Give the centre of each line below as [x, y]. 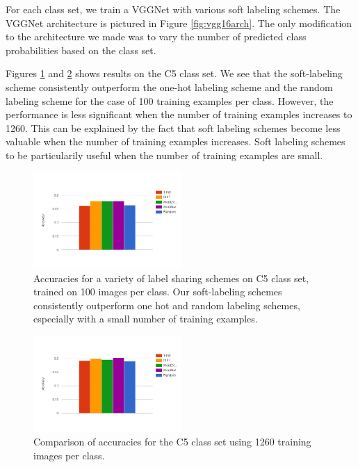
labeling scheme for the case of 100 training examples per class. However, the [170, 100]
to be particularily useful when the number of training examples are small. [164, 155]
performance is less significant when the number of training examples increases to [179, 114]
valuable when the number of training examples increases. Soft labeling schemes [176, 141]
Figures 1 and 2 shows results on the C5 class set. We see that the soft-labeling [174, 73]
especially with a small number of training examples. [146, 319]
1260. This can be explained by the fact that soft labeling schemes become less [173, 128]
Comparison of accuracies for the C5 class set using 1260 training [172, 442]
